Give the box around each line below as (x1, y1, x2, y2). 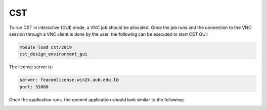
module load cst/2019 (19, 44, 72, 50)
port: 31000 (19, 84, 49, 89)
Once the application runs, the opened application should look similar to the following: (9, 96, 184, 103)
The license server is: (9, 64, 53, 70)
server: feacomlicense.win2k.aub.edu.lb (19, 77, 119, 83)
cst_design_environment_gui (19, 52, 88, 57)
